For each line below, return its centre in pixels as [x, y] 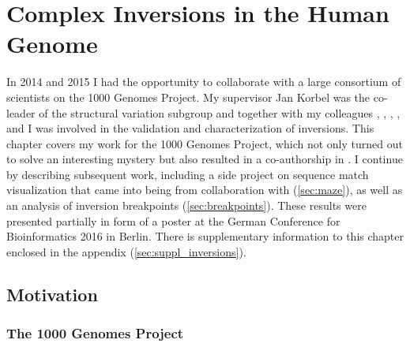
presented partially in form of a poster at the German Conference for [173, 220]
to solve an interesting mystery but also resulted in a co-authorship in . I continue [205, 159]
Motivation [52, 294]
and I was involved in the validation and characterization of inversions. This [190, 128]
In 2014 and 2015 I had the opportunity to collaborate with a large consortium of [204, 82]
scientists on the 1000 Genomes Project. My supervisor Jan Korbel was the [188, 97]
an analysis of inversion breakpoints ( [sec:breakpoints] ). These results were [186, 205]
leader [21, 112]
